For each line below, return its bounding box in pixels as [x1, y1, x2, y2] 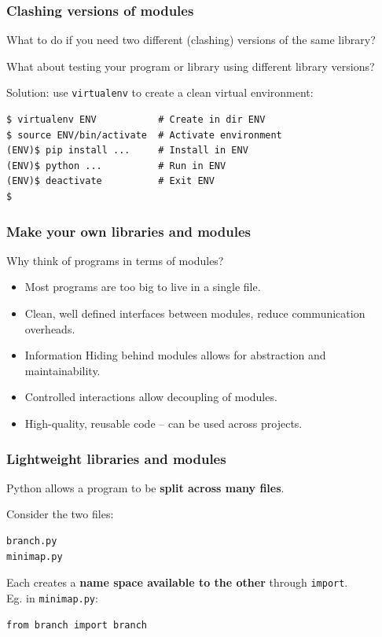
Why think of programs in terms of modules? [6, 252, 224, 268]
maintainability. [24, 362, 101, 378]
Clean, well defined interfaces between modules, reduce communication [24, 305, 365, 322]
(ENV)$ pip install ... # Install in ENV [6, 145, 248, 156]
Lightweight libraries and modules [6, 448, 226, 468]
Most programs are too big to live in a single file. [24, 278, 261, 295]
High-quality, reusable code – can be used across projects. [24, 415, 303, 431]
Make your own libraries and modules [6, 221, 251, 241]
